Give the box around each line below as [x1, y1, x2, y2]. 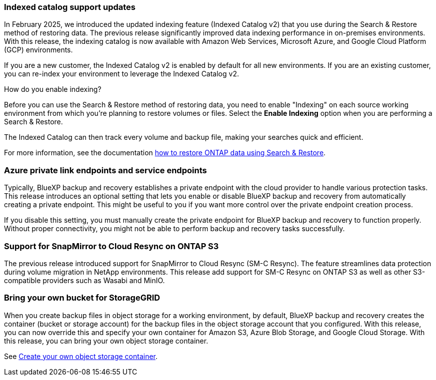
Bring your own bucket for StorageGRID [4, 293, 160, 303]
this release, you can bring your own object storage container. [4, 336, 208, 345]
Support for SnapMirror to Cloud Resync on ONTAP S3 [4, 241, 219, 251]
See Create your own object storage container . [4, 352, 158, 361]
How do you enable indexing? [4, 85, 101, 94]
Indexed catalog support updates [4, 2, 136, 12]
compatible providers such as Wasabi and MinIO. [4, 276, 165, 285]
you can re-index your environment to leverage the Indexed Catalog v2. [4, 69, 239, 78]
